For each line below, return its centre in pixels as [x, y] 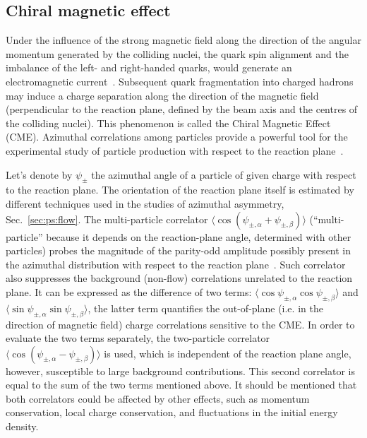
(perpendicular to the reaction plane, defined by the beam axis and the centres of [182, 109]
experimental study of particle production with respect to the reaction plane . [175, 150]
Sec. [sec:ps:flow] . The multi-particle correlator [107, 219]
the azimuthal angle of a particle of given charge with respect [224, 174]
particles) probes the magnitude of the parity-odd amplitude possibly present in [179, 250]
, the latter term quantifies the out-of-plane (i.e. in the [205, 308]
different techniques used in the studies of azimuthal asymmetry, [145, 203]
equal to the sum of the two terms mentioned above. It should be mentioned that [181, 385]
